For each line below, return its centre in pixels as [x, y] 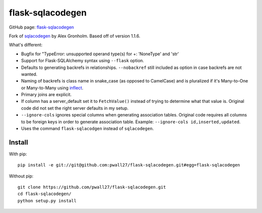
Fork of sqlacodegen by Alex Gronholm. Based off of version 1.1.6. [75, 36]
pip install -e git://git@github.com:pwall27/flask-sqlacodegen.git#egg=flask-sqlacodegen [129, 165]
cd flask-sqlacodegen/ [45, 194]
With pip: [18, 154]
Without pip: [21, 176]
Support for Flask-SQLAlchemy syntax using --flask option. [82, 61]
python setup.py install [47, 201]
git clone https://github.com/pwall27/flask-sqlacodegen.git [92, 187]
